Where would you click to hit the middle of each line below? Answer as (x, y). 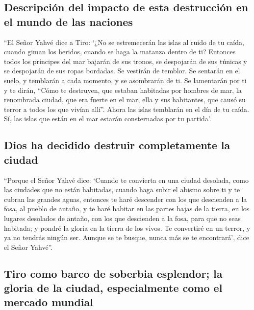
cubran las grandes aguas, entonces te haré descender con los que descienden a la (126, 199)
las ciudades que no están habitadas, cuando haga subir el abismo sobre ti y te (122, 189)
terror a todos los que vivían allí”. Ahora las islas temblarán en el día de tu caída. (127, 109)
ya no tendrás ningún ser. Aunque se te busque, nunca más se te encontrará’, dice (127, 237)
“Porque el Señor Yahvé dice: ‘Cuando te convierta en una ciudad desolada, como (126, 180)
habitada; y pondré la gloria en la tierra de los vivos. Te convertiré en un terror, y (127, 228)
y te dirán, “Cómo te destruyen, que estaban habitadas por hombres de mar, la (123, 90)
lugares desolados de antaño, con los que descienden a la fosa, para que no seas (122, 218)
